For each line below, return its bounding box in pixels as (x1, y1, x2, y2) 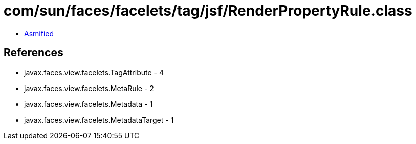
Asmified (24, 28, 54, 38)
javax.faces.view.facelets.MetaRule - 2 (24, 83, 154, 93)
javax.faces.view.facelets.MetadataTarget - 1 (24, 115, 174, 124)
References (4, 46, 63, 60)
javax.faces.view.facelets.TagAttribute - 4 (24, 68, 164, 77)
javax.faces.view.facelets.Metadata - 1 (24, 99, 153, 108)
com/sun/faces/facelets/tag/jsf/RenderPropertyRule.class (4, 2, 412, 19)
